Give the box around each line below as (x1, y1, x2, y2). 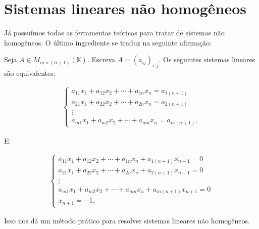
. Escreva (87, 54, 116, 65)
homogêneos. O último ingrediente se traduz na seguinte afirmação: (4, 37, 212, 48)
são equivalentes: (4, 68, 56, 78)
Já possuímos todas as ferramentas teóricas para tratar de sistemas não (4, 27, 225, 38)
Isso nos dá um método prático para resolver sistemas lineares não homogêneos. (4, 215, 250, 226)
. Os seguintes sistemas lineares (159, 54, 255, 65)
